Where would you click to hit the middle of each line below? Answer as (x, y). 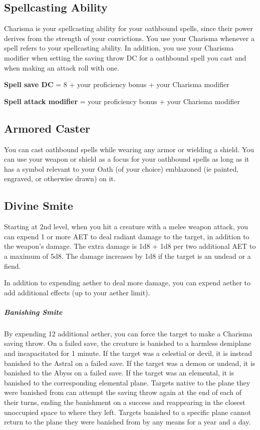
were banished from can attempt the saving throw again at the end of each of (123, 392)
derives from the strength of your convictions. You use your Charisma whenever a (129, 38)
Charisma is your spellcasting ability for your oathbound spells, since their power (129, 28)
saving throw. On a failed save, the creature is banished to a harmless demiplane (128, 343)
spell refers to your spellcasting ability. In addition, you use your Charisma (119, 48)
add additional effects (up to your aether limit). (77, 292)
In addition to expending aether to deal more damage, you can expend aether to (127, 283)
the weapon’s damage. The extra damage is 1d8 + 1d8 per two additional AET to (130, 246)
